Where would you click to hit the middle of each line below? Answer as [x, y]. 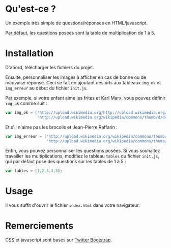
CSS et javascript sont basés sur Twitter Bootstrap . [59, 240]
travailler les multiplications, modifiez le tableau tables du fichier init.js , [82, 156]
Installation [30, 53]
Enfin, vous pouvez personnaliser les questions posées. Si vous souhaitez [83, 151]
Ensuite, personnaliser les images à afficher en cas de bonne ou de [76, 77]
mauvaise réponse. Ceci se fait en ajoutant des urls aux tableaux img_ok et [83, 82]
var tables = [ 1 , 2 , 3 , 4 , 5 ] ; [34, 171]
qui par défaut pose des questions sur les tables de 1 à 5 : [66, 162]
